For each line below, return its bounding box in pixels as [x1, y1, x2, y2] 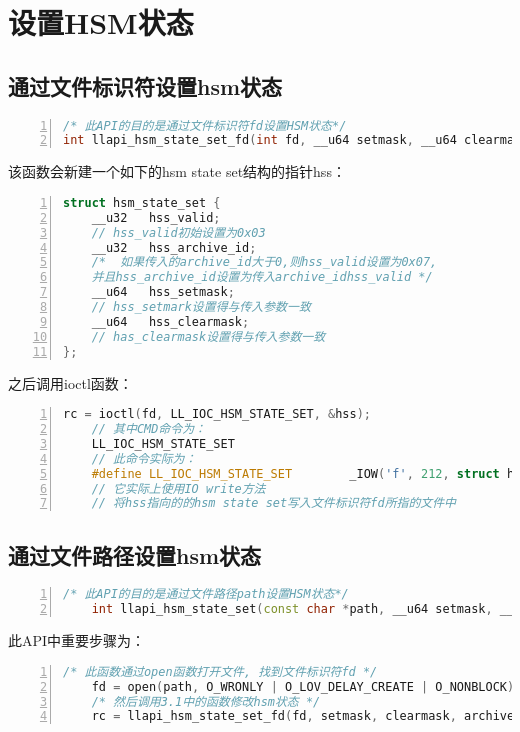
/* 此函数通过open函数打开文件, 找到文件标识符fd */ [63, 664, 378, 679]
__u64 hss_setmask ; [91, 285, 235, 300]
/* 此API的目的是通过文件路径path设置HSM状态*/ [63, 587, 349, 602]
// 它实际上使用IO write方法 [91, 481, 266, 496]
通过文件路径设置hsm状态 [8, 539, 262, 570]
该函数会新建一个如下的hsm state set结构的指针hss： [8, 161, 346, 182]
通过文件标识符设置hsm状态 [8, 70, 283, 101]
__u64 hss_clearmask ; [91, 314, 250, 329]
